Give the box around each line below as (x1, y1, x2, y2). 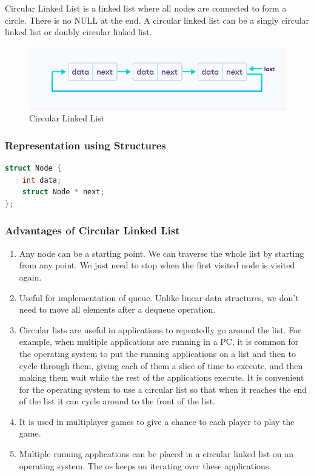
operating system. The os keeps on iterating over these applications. (19, 459, 272, 472)
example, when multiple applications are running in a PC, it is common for (19, 335, 299, 348)
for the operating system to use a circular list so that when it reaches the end (19, 382, 307, 395)
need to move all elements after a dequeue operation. (19, 303, 216, 316)
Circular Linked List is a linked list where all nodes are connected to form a (5, 2, 287, 14)
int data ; (22, 175, 62, 185)
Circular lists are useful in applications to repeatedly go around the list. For (19, 323, 301, 336)
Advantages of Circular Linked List (5, 223, 180, 238)
